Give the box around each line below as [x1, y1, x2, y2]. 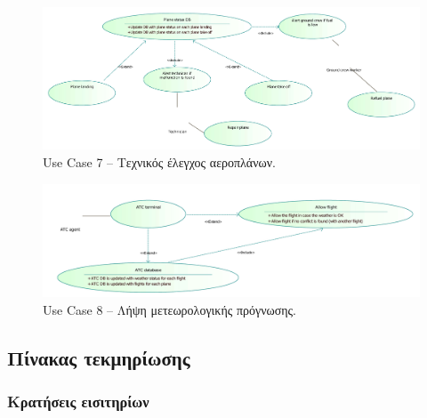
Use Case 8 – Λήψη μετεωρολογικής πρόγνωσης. [43, 300, 297, 318]
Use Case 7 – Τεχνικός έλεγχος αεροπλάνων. [43, 152, 276, 171]
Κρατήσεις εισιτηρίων [7, 390, 149, 412]
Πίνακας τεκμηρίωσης [7, 343, 190, 371]
